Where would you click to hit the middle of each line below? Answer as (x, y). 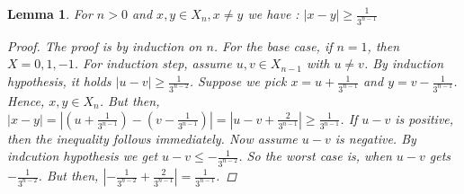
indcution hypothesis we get (83, 156)
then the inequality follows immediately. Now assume (152, 138)
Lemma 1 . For (50, 13)
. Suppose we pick (238, 81)
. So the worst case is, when (315, 156)
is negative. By (375, 138)
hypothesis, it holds (59, 81)
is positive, (424, 118)
